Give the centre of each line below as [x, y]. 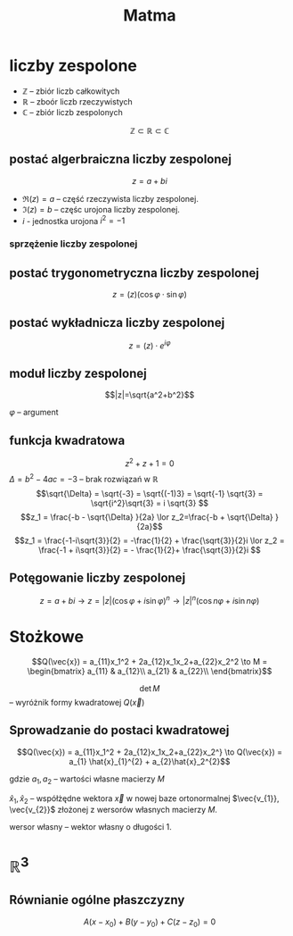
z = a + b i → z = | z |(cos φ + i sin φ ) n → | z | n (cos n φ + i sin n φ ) [150, 600]
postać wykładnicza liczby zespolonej [117, 322]
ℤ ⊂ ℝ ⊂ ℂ [150, 130]
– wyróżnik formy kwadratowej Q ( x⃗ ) [77, 702]
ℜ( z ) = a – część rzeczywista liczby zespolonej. [110, 198]
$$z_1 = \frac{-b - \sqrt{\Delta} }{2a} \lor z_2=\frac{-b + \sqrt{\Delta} [147, 517]
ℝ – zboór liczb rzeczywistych [77, 101]
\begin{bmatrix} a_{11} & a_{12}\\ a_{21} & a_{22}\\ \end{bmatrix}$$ [150, 671]
